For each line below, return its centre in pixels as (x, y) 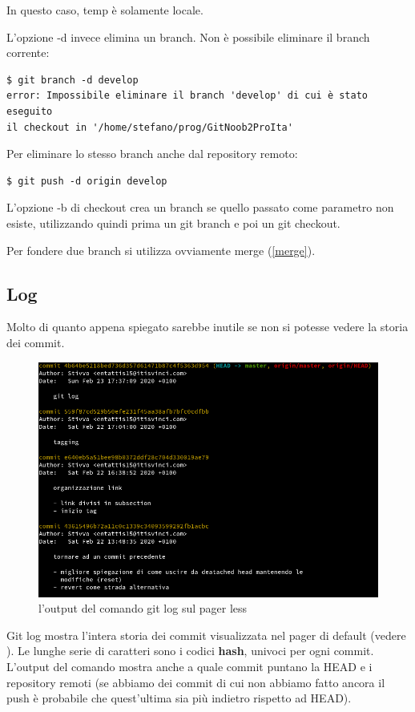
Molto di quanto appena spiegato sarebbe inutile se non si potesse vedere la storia (207, 327)
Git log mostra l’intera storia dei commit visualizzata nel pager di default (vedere (206, 635)
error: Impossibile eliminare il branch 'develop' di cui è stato (187, 96)
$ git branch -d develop (73, 80)
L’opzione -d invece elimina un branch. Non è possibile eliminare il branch (188, 36)
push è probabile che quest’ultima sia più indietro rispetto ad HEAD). (179, 698)
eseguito (30, 111)
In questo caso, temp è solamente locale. (105, 10)
